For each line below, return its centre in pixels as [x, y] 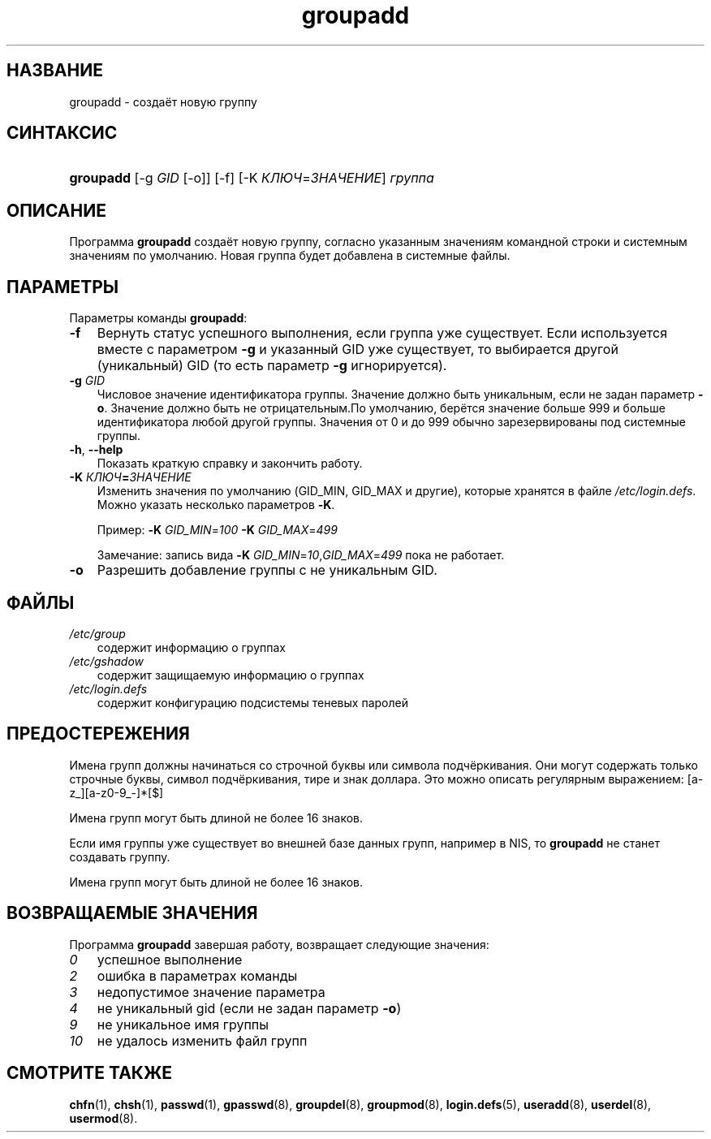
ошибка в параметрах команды [197, 975]
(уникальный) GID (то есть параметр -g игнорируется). [272, 366]
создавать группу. [120, 856]
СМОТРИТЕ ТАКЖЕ [90, 1073]
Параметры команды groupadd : [158, 318]
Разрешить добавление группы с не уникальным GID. [267, 570]
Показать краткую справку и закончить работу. [230, 464]
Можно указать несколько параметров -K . [216, 505]
